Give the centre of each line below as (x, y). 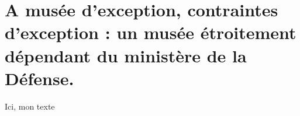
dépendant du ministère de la (126, 55)
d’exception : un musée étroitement (151, 32)
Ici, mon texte (30, 106)
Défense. (39, 78)
